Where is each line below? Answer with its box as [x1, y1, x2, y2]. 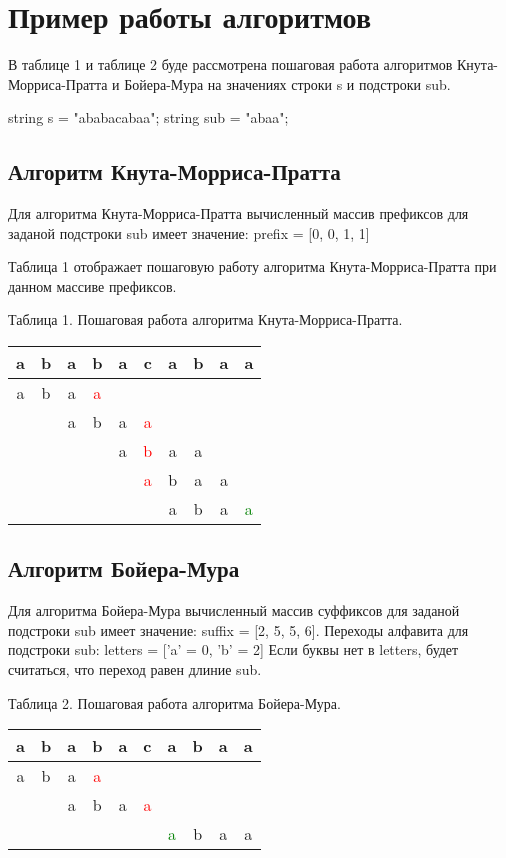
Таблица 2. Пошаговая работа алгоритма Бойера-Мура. [8, 692, 341, 713]
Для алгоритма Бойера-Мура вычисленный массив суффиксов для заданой [8, 600, 460, 621]
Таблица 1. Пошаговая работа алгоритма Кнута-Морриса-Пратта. [8, 309, 403, 330]
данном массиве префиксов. [8, 275, 177, 296]
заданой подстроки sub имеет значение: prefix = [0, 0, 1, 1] [8, 222, 370, 243]
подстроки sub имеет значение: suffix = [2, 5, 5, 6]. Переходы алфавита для [8, 619, 469, 640]
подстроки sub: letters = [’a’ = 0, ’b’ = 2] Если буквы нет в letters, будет [8, 639, 459, 660]
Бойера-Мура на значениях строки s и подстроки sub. [124, 73, 451, 94]
